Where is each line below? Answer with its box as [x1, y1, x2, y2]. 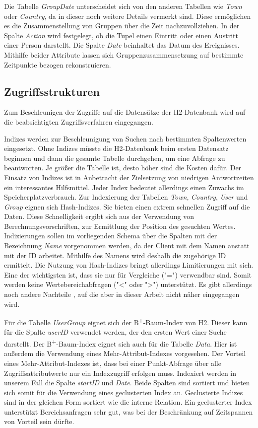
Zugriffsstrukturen [4, 83, 100, 99]
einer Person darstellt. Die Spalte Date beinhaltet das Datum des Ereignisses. [4, 40, 240, 50]
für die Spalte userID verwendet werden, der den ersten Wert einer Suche [4, 327, 227, 337]
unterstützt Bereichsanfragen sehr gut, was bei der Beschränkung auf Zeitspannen [4, 406, 253, 417]
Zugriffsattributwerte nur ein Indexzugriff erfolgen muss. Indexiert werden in [4, 367, 237, 378]
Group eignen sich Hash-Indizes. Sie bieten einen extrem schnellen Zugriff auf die [4, 201, 250, 212]
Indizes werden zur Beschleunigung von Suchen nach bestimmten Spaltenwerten [4, 133, 247, 143]
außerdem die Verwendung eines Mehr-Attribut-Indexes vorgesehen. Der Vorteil [4, 348, 246, 358]
